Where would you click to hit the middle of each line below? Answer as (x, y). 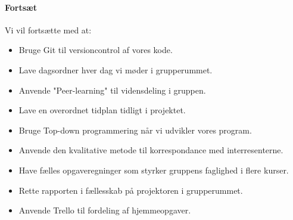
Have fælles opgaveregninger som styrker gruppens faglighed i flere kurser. (154, 170)
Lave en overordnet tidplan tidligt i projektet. (102, 110)
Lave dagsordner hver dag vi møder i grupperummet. (116, 69)
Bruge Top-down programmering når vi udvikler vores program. (135, 130)
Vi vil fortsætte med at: (48, 30)
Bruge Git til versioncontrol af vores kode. (96, 50)
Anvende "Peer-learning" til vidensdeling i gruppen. (112, 90)
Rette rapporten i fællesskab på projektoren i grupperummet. (131, 190)
